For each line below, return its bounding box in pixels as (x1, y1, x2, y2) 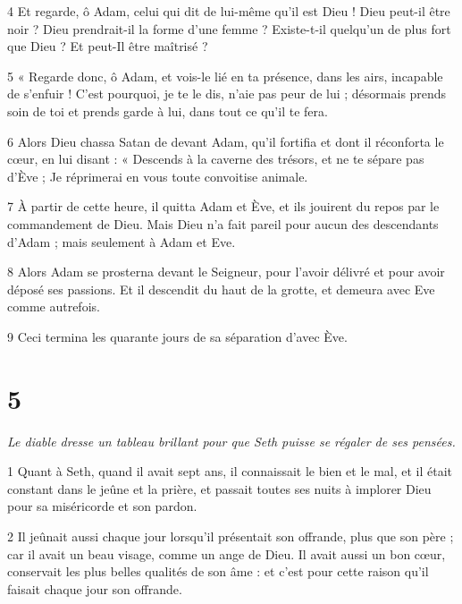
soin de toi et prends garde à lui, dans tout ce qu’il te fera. (7, 101, 328, 120)
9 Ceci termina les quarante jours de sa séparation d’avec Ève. (7, 327, 348, 345)
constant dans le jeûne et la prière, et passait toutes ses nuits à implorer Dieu (7, 479, 432, 498)
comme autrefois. (7, 297, 100, 316)
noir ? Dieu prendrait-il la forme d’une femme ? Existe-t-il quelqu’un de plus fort (7, 19, 451, 38)
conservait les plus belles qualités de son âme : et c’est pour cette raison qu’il (7, 562, 429, 581)
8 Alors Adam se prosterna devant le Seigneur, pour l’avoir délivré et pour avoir (7, 262, 445, 281)
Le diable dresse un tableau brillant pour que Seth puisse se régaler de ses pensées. (7, 431, 456, 450)
